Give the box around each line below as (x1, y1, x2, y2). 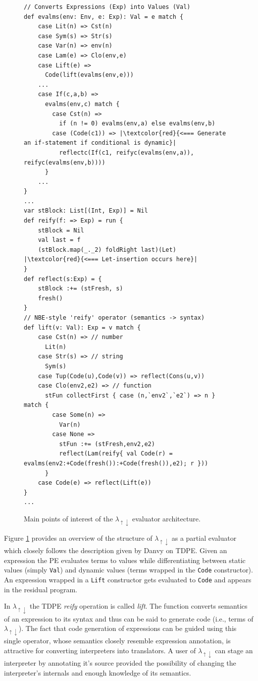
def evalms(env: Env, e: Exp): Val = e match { (24, 13, 184, 20)
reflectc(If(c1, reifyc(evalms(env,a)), (59, 149, 194, 156)
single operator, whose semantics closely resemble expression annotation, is (4, 635, 231, 646)
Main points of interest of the (24, 513, 113, 523)
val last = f (38, 236, 81, 244)
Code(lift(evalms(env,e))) (45, 71, 134, 79)
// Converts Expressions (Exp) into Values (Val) (24, 3, 191, 10)
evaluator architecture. (132, 513, 201, 523)
